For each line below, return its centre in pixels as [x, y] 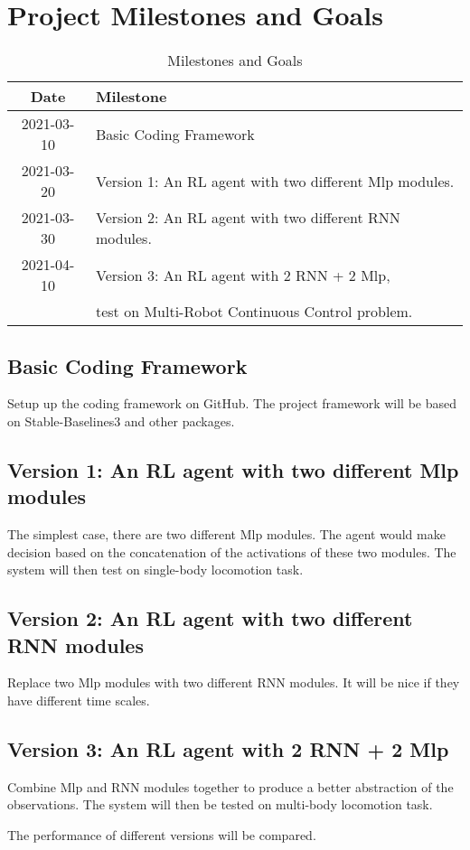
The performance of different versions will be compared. [162, 835]
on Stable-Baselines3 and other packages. [121, 420]
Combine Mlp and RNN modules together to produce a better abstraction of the [230, 786]
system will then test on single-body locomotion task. [155, 570]
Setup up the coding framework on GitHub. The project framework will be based [232, 403]
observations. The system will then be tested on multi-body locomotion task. [220, 804]
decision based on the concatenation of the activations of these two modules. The [232, 551]
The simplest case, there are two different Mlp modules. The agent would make [226, 534]
